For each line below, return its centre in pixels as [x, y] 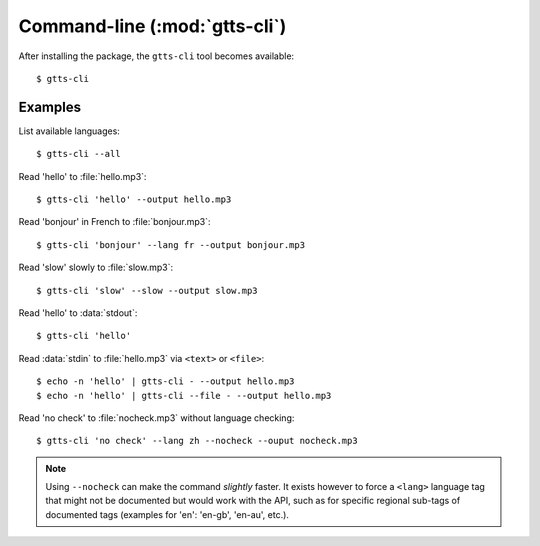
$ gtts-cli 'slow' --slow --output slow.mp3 [147, 290]
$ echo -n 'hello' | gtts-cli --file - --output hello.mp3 [184, 395]
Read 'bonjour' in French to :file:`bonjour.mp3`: [114, 222]
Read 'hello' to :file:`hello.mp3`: [82, 176]
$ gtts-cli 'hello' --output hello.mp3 [134, 199]
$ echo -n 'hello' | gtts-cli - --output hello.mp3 [165, 381]
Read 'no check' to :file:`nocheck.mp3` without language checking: [156, 417]
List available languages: [69, 131]
